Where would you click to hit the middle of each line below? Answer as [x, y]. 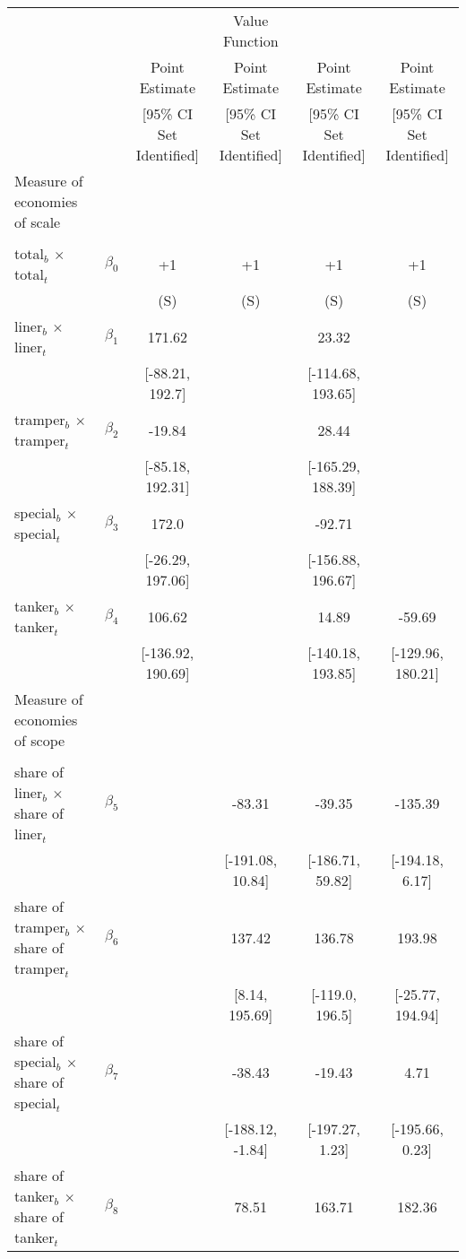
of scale [38, 222]
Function [250, 41]
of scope [40, 740]
